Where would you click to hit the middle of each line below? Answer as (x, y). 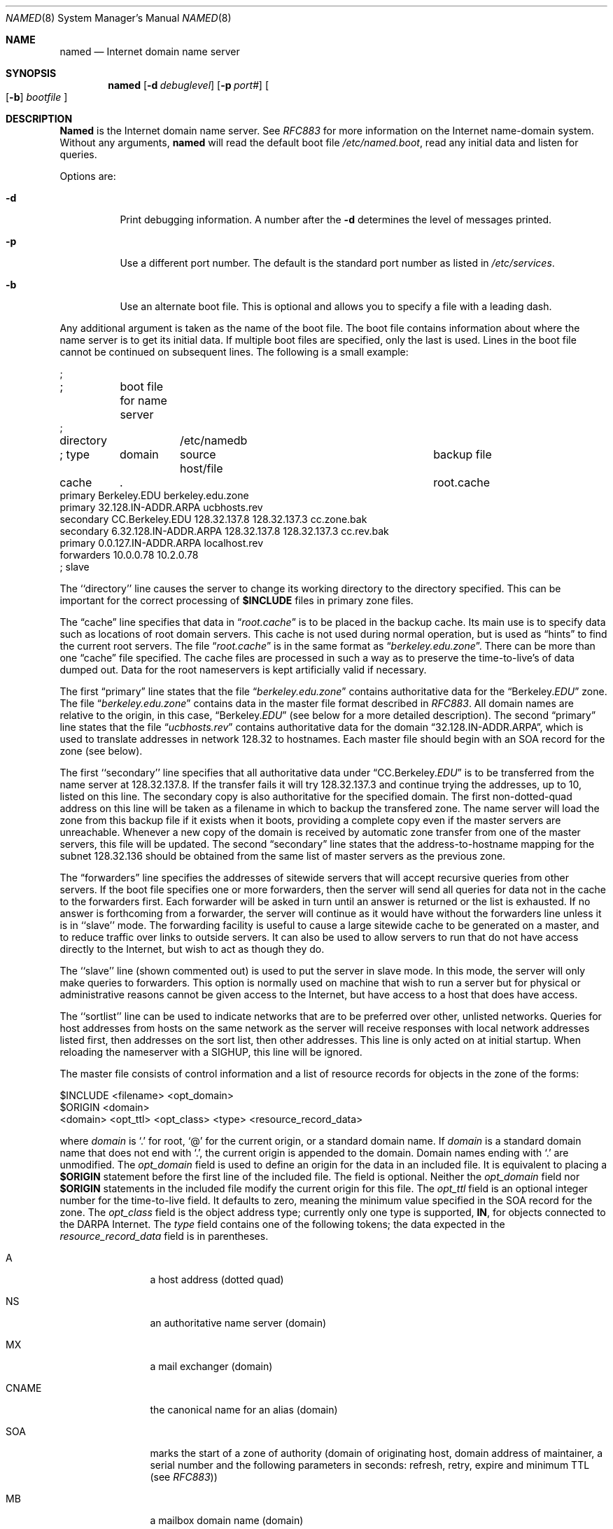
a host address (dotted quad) (217, 1279)
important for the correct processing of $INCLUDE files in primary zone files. (237, 600)
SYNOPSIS (31, 73)
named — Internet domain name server (150, 51)
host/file (201, 468)
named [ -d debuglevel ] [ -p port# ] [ (188, 85)
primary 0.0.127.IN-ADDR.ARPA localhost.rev (162, 543)
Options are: (88, 176)
